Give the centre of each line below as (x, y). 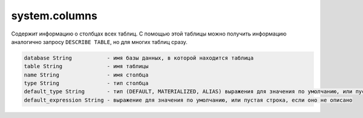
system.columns (54, 16)
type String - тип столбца (86, 83)
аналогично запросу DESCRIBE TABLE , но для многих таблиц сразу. (99, 42)
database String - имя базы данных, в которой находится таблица (139, 58)
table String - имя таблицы (86, 67)
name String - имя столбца (86, 75)
